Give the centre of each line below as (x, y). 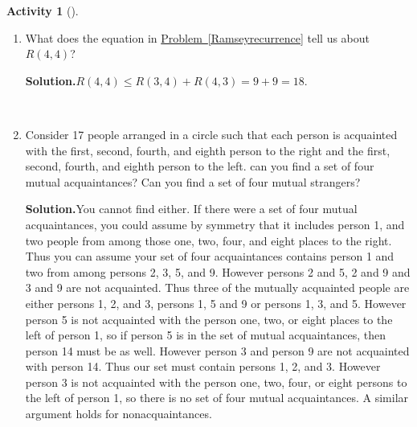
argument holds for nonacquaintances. (119, 414)
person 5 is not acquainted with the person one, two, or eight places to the (209, 319)
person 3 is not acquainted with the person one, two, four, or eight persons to (216, 382)
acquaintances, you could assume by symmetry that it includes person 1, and (215, 224)
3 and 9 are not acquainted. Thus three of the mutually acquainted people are (217, 287)
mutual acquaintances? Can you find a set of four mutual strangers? (193, 181)
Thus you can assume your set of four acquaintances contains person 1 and (210, 256)
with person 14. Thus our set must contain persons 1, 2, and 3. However (203, 366)
